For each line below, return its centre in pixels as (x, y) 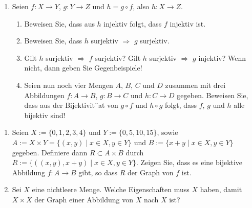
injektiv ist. (188, 23)
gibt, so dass (98, 172)
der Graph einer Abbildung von (84, 199)
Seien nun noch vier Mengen (69, 85)
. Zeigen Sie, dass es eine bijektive (190, 162)
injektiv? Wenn (222, 57)
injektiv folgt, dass (133, 23)
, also (141, 6)
